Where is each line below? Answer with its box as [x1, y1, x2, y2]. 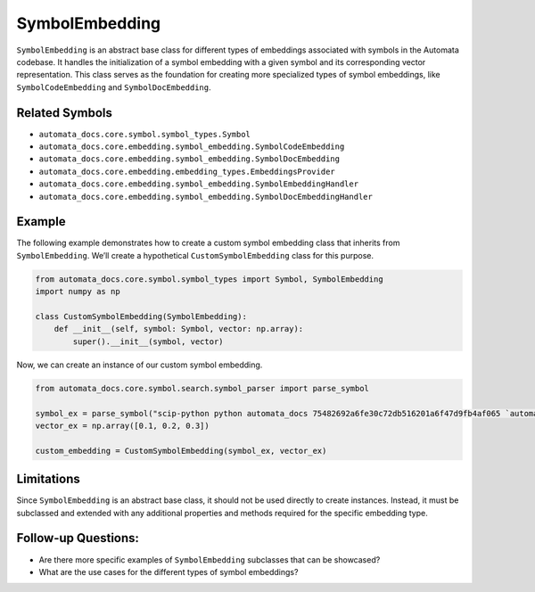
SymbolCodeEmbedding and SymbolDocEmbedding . [16, 81, 211, 93]
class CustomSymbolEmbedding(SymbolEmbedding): [35, 312, 247, 322]
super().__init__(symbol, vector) [72, 336, 224, 347]
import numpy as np [35, 286, 120, 297]
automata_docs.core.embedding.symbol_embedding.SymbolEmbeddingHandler [38, 179, 359, 189]
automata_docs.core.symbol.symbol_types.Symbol [38, 129, 251, 139]
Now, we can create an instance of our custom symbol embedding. [16, 359, 263, 370]
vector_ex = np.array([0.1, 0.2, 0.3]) [35, 420, 210, 431]
